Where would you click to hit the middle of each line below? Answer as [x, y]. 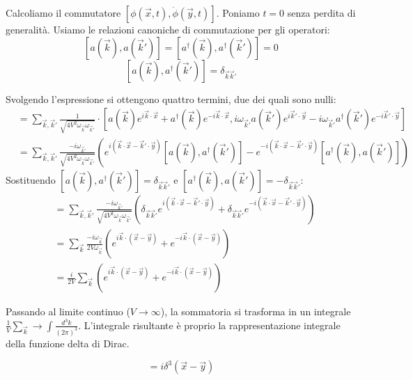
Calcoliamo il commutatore [63, 13]
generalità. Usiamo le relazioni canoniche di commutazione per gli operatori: [168, 29]
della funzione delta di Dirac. [68, 343]
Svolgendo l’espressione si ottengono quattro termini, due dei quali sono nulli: [171, 98]
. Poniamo [238, 13]
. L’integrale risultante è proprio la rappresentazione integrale [209, 325]
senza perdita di [321, 13]
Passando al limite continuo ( [68, 311]
